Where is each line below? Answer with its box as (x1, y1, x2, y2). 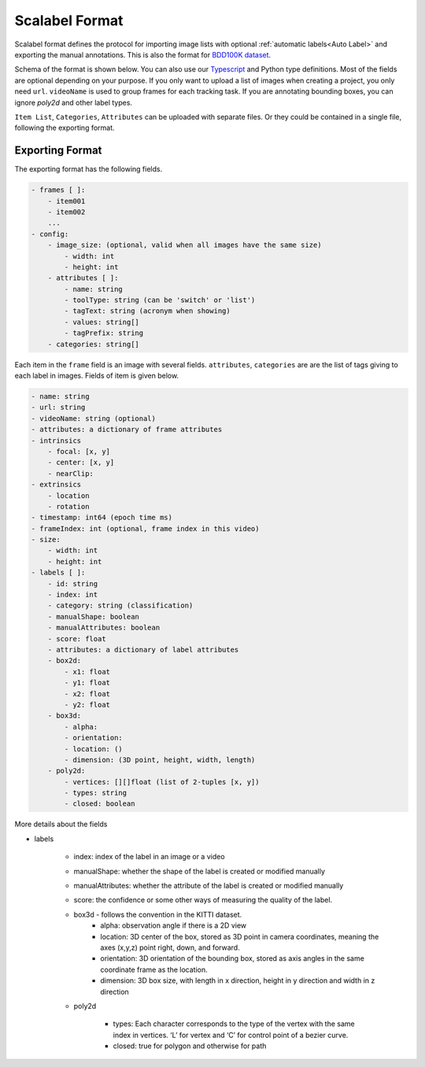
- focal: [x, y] (47, 447, 110, 456)
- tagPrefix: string (64, 329, 144, 338)
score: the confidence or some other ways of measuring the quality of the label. (73, 895, 333, 905)
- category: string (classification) (47, 601, 194, 610)
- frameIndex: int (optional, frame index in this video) (31, 524, 260, 533)
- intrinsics (31, 436, 82, 445)
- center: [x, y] (47, 458, 115, 467)
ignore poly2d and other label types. (14, 98, 133, 107)
